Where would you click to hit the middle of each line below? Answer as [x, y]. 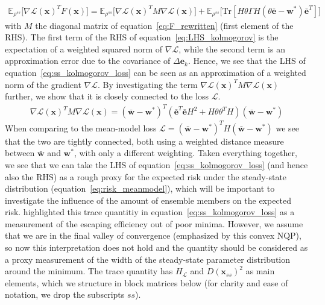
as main [260, 271]
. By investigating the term [147, 84]
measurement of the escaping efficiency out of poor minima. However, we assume [154, 223]
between [20, 153]
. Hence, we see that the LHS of [247, 61]
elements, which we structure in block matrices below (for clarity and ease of [147, 282]
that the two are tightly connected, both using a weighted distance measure [144, 141]
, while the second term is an [232, 49]
